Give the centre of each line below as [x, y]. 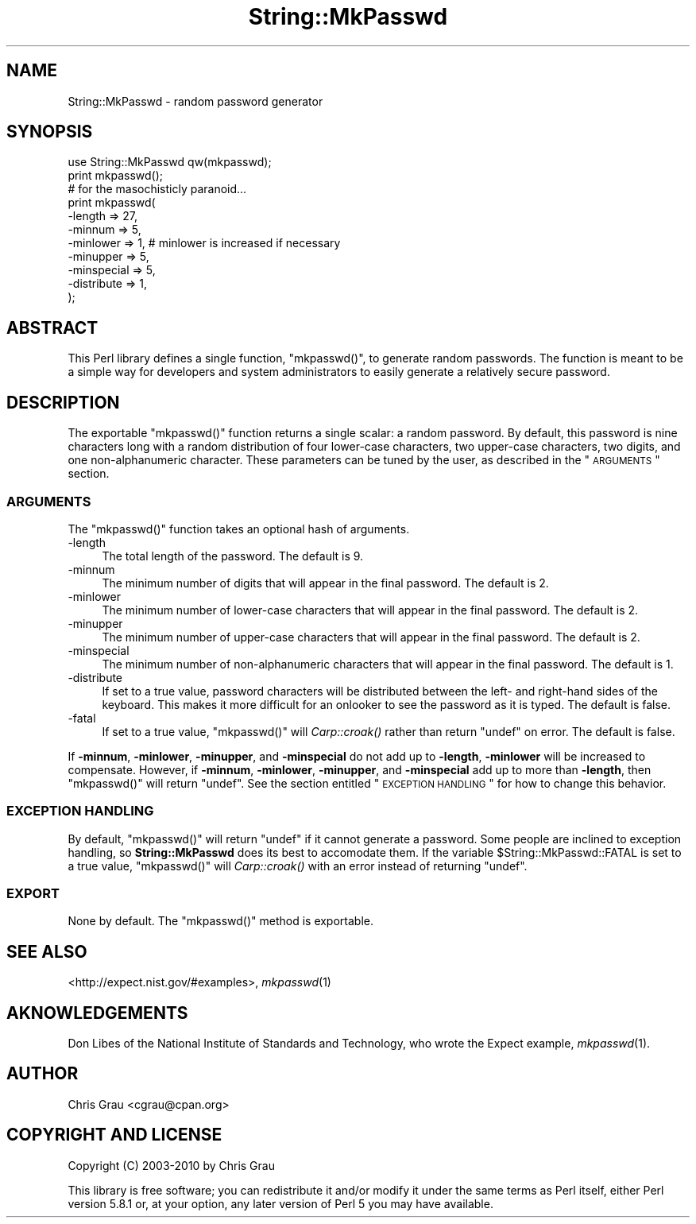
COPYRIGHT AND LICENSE [114, 1135]
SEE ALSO [47, 951]
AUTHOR [43, 1074]
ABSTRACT [52, 327]
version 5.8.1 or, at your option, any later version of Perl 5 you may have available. [280, 1203]
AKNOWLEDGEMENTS [97, 1013]
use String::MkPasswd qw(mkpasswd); [170, 162]
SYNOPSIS [50, 132]
